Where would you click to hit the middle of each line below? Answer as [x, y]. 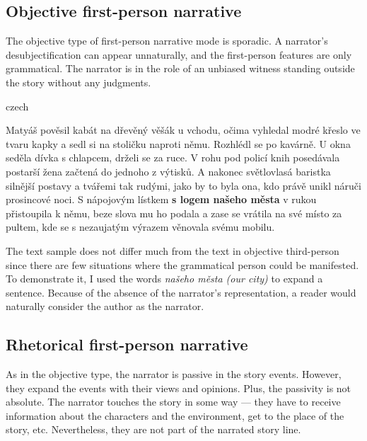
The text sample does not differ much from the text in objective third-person [173, 250]
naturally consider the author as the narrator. [105, 306]
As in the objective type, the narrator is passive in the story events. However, [174, 374]
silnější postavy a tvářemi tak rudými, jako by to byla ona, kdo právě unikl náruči [183, 185]
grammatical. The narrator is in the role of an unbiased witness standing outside [180, 68]
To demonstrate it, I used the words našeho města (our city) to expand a [164, 279]
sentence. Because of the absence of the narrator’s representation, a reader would [181, 292]
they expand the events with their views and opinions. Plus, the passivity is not [179, 388]
